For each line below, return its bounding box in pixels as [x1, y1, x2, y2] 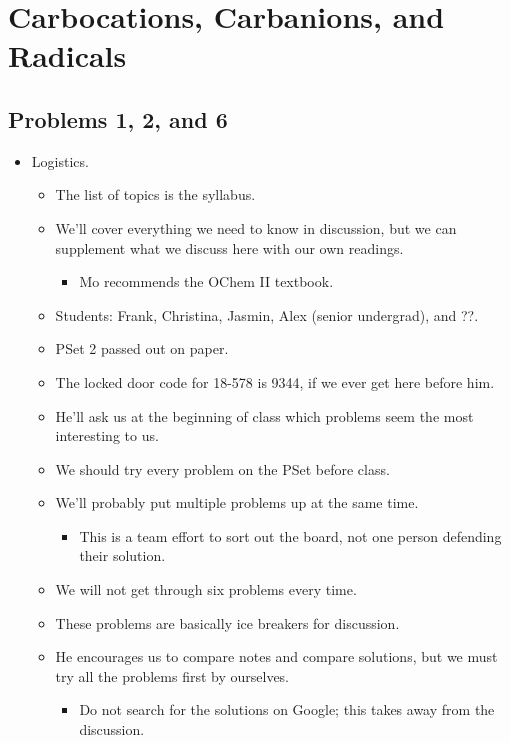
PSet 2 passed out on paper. [55, 338, 229, 359]
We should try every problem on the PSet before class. [55, 458, 390, 479]
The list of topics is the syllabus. [55, 184, 256, 205]
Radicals [8, 35, 127, 76]
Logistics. [31, 150, 89, 171]
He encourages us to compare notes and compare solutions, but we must [55, 646, 498, 667]
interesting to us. [55, 425, 159, 446]
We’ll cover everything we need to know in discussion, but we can [55, 217, 457, 238]
